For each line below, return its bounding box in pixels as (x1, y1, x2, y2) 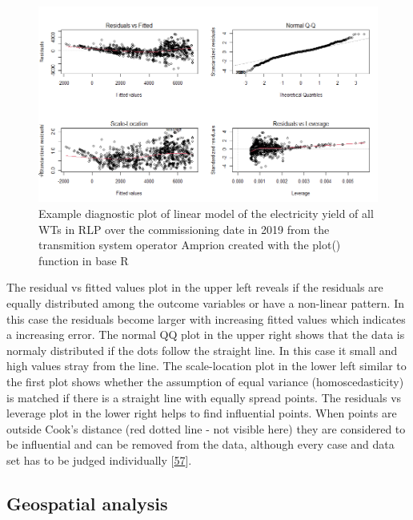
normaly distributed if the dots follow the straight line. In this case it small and (6, 341, 398, 358)
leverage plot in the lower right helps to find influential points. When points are (6, 405, 397, 421)
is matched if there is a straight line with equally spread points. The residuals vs (6, 389, 402, 405)
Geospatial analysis (6, 490, 168, 515)
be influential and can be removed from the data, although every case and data (6, 436, 395, 453)
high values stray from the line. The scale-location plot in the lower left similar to (6, 357, 407, 374)
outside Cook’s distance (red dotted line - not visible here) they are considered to (6, 420, 406, 437)
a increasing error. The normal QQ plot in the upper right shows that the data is (6, 326, 405, 343)
